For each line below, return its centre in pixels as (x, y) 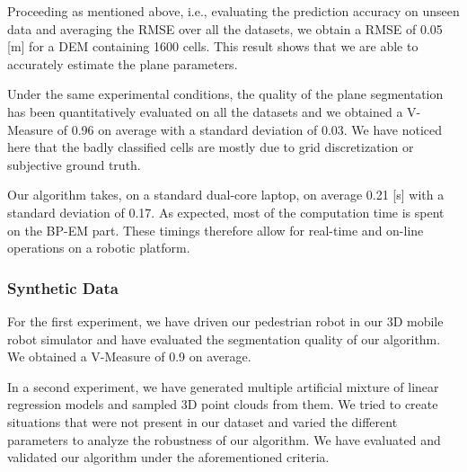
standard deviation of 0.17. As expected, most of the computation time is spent (226, 212)
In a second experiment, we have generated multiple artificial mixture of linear (223, 386)
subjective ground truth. (74, 164)
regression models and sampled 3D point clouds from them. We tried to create (223, 404)
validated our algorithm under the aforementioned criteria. (168, 457)
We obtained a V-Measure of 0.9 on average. (129, 356)
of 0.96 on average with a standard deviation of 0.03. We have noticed (250, 129)
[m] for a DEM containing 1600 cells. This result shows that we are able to (213, 46)
